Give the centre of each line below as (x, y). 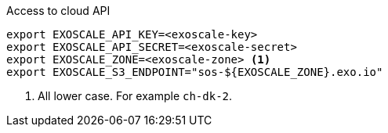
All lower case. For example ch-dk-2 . (135, 96)
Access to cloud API (58, 11)
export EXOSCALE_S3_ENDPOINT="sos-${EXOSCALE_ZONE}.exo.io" (195, 72)
